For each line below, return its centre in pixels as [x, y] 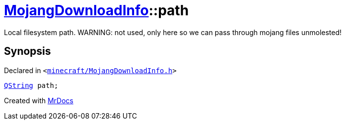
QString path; [31, 85]
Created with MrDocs [39, 100]
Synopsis [27, 51]
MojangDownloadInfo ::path [97, 10]
